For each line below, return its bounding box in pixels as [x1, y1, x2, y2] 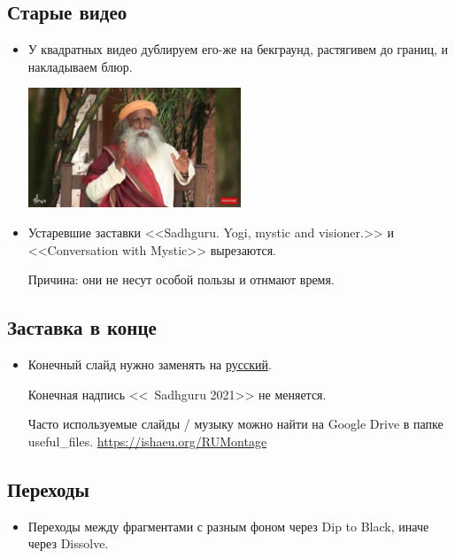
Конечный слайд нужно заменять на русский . [27, 355, 272, 374]
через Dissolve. [27, 534, 109, 553]
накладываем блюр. [27, 57, 133, 75]
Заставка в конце [7, 314, 157, 341]
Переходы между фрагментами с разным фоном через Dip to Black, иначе [27, 516, 429, 535]
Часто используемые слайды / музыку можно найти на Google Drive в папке [27, 415, 443, 433]
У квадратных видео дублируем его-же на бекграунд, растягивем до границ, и [27, 40, 449, 58]
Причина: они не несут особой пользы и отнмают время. [27, 270, 335, 289]
